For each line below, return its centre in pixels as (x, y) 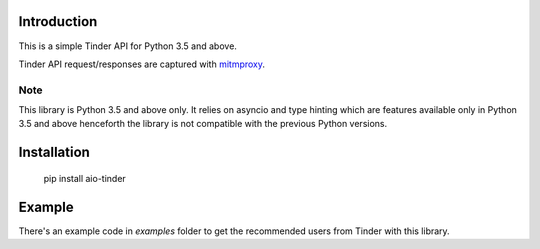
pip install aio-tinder (85, 178)
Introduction (58, 21)
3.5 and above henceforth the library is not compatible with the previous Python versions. (203, 124)
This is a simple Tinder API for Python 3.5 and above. (127, 46)
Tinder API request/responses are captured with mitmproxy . (141, 64)
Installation (54, 152)
